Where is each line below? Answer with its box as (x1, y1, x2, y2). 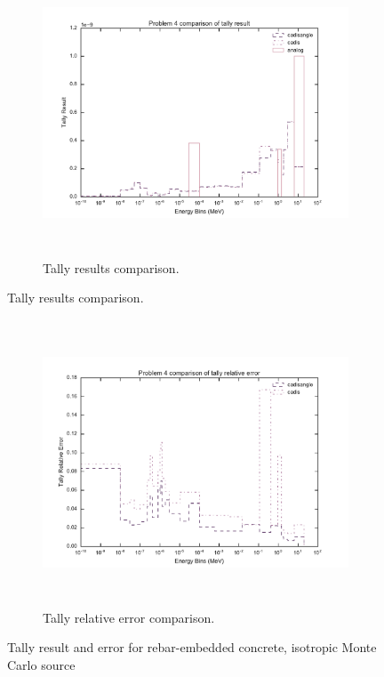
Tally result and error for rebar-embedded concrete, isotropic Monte (7, 638, 377, 657)
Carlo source (7, 656, 76, 674)
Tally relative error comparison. (43, 608, 215, 626)
